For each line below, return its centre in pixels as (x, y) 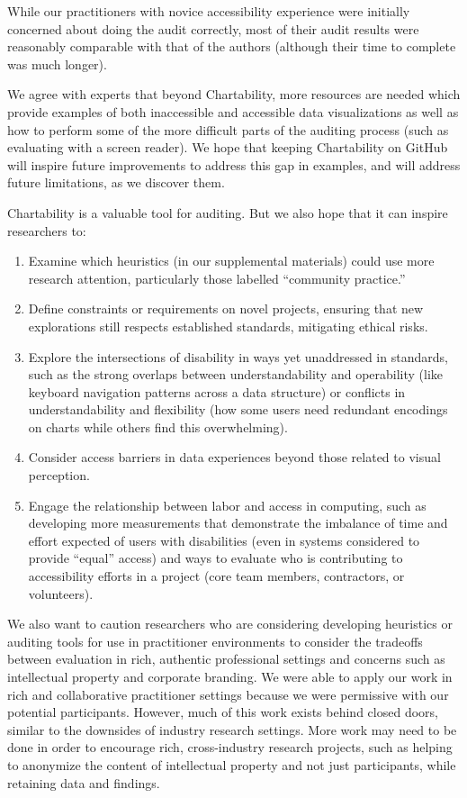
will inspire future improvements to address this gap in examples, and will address (234, 164)
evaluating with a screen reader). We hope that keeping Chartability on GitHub (228, 147)
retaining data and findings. (84, 782)
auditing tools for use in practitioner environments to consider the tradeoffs (215, 641)
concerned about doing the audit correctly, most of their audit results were (213, 28)
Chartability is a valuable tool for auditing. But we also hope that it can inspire (228, 212)
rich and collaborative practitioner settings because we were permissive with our (228, 694)
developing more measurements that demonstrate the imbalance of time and (238, 523)
